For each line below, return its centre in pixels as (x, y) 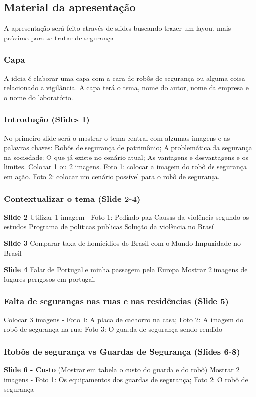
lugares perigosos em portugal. (50, 279)
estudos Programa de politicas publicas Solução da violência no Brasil (110, 226)
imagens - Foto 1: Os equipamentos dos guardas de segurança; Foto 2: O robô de (126, 379)
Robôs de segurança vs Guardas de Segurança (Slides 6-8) (122, 351)
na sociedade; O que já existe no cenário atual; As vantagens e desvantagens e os (126, 157)
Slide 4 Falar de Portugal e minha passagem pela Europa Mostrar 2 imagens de (126, 269)
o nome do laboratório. (39, 97)
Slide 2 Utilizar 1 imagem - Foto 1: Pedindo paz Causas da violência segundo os (127, 217)
